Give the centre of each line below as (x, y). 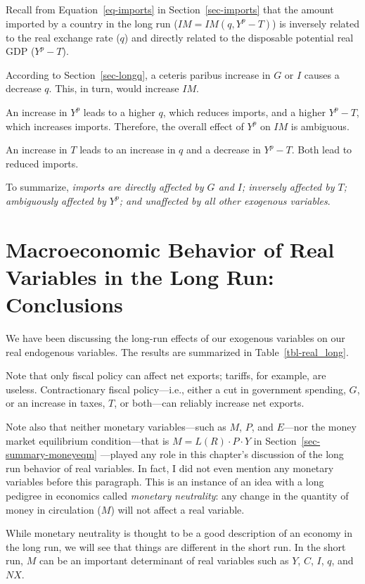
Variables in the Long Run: (140, 276)
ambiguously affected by (56, 200)
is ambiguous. (320, 126)
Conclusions (64, 304)
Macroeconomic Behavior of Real (170, 249)
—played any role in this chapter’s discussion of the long (222, 454)
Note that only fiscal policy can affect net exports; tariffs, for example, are (166, 375)
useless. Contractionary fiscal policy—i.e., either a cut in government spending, (176, 389)
